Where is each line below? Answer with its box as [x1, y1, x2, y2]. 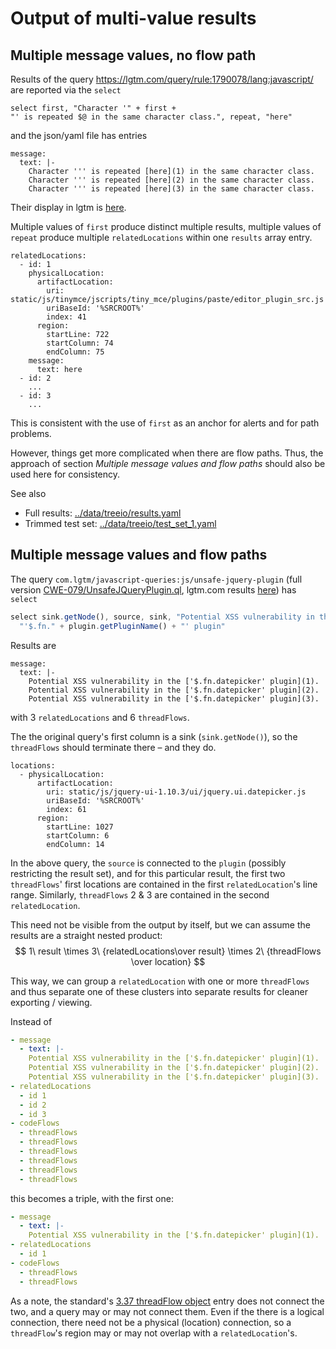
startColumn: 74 [46, 338, 114, 348]
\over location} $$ [130, 955, 206, 967]
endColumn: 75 [46, 347, 105, 357]
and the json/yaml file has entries [10, 130, 148, 141]
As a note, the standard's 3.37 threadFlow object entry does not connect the [10, 1295, 325, 1307]
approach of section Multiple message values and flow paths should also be [10, 458, 326, 469]
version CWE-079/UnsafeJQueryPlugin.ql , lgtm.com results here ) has [10, 583, 297, 596]
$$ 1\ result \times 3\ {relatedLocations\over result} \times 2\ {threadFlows [14, 945, 322, 957]
